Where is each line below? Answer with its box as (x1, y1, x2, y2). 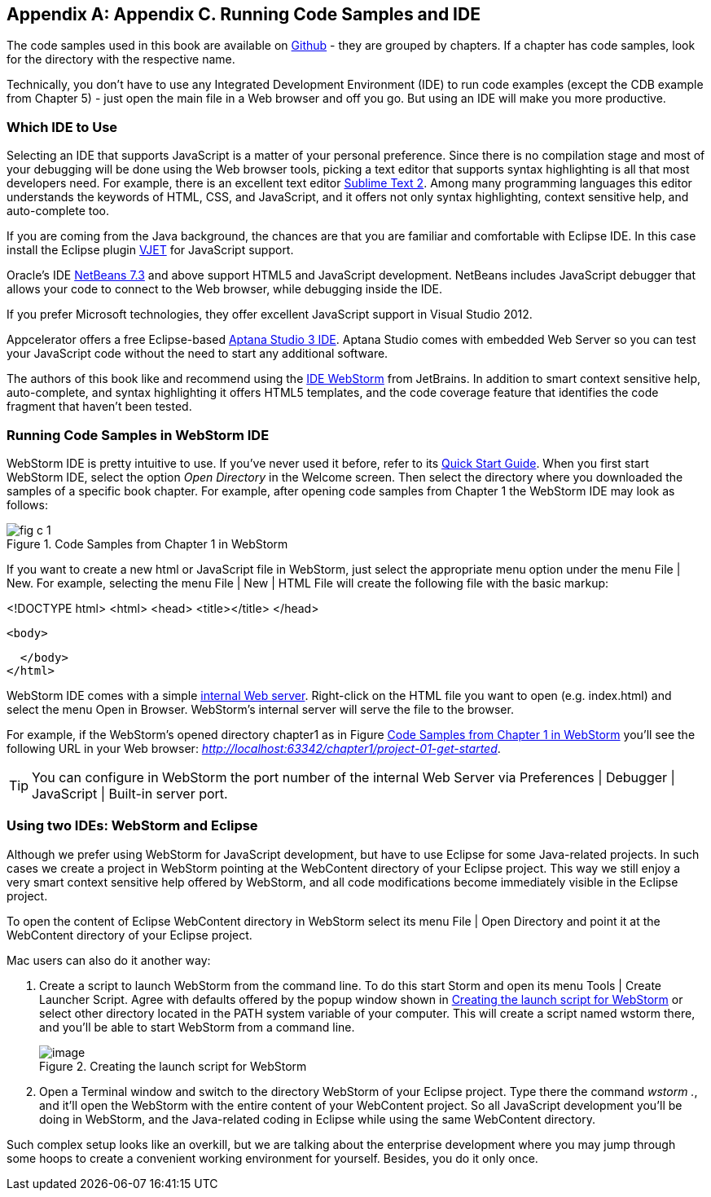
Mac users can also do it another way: (7, 953, 211, 967)
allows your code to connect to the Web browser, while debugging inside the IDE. (7, 282, 443, 297)
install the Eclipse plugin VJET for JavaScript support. (7, 243, 294, 257)
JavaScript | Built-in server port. (32, 785, 228, 802)
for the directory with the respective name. (7, 52, 235, 67)
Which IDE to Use (7, 118, 118, 135)
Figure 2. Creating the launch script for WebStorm (39, 1058, 307, 1073)
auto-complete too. (7, 204, 110, 218)
